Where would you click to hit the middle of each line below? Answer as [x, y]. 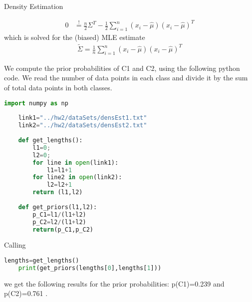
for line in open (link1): [76, 162]
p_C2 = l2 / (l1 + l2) [59, 222]
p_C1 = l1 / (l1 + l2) [59, 214]
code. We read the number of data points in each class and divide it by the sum [126, 78]
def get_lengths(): [50, 140]
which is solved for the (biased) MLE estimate [75, 37]
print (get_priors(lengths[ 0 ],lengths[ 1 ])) [90, 268]
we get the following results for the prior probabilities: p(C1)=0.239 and [114, 283]
